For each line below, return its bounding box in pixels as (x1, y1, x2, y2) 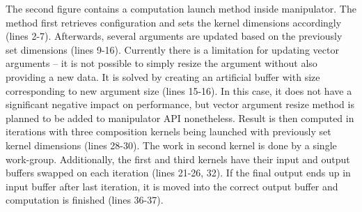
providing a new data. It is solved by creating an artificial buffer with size (6, 69, 320, 84)
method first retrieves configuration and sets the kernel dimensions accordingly (6, 15, 342, 29)
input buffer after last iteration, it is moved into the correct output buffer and (6, 179, 338, 193)
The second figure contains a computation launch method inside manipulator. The (6, 1, 356, 15)
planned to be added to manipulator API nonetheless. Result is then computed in (6, 110, 354, 125)
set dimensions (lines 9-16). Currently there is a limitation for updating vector (6, 42, 339, 56)
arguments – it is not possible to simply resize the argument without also (6, 56, 317, 70)
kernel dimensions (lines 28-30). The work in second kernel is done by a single (6, 137, 337, 152)
